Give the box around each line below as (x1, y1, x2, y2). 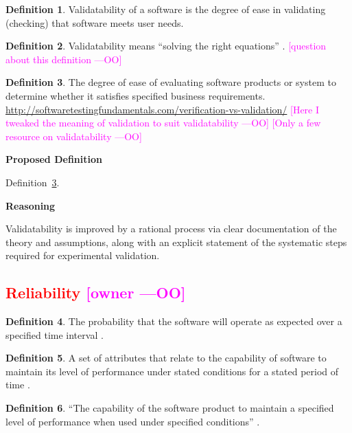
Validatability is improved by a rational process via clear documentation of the (5, 221, 337, 236)
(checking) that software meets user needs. (5, 15, 184, 30)
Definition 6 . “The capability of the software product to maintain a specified (5, 401, 334, 415)
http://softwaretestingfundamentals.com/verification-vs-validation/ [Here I (5, 102, 320, 116)
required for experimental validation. (5, 248, 160, 263)
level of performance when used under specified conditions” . (5, 414, 260, 428)
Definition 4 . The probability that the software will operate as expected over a (5, 314, 342, 329)
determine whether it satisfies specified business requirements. (5, 88, 266, 102)
